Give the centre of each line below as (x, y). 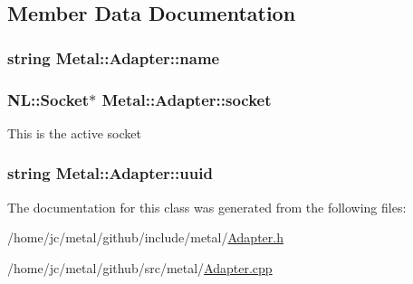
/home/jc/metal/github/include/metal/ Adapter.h (145, 237)
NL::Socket (48, 99)
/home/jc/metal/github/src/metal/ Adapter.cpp (140, 267)
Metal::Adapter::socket (187, 99)
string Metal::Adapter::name (114, 57)
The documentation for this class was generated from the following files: (207, 207)
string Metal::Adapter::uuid (110, 173)
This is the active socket (74, 133)
